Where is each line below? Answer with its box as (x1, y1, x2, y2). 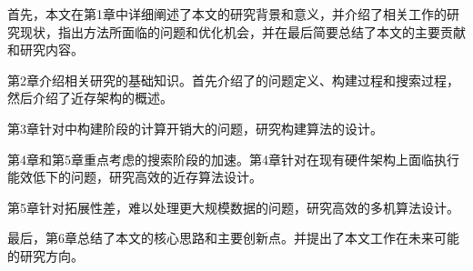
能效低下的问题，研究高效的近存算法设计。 (7, 167, 262, 186)
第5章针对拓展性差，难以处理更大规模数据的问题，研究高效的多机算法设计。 (7, 197, 459, 216)
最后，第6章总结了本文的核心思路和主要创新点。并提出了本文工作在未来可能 (7, 228, 459, 247)
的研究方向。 (7, 246, 84, 265)
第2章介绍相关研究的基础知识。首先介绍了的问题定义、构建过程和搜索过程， (7, 70, 459, 89)
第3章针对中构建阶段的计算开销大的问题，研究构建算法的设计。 (7, 118, 383, 137)
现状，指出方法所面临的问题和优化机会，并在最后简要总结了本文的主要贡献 (19, 22, 466, 41)
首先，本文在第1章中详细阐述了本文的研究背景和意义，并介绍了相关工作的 (7, 5, 447, 23)
